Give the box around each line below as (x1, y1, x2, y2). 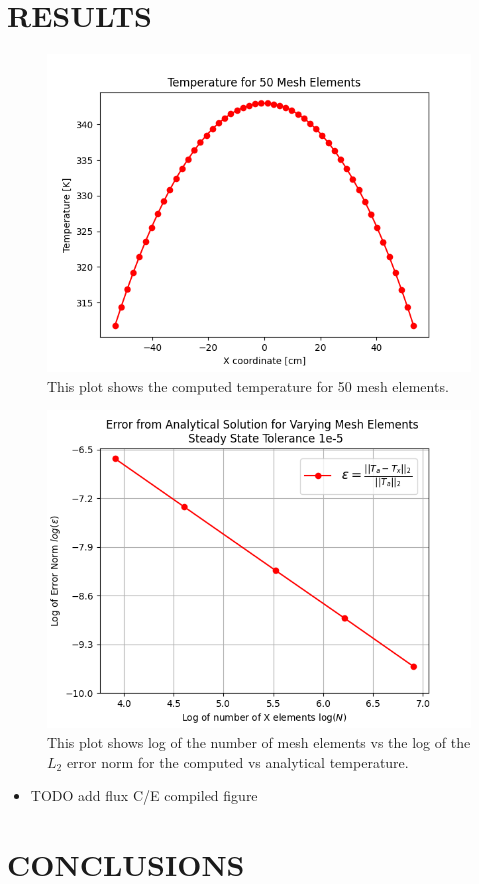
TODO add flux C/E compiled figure (30, 785, 258, 806)
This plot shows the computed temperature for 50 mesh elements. (47, 375, 449, 396)
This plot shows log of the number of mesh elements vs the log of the (47, 731, 471, 752)
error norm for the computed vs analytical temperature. (66, 751, 409, 772)
